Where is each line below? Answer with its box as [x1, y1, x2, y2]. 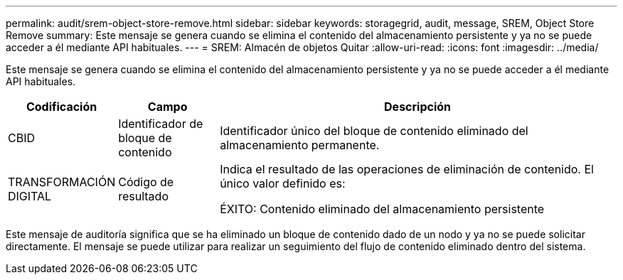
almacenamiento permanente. [220, 138, 380, 152]
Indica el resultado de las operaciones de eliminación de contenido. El [220, 162, 594, 176]
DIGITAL [8, 189, 52, 203]
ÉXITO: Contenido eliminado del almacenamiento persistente [220, 202, 545, 216]
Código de [118, 175, 174, 189]
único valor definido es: [220, 176, 346, 190]
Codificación [26, 99, 97, 114]
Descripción [384, 99, 452, 114]
